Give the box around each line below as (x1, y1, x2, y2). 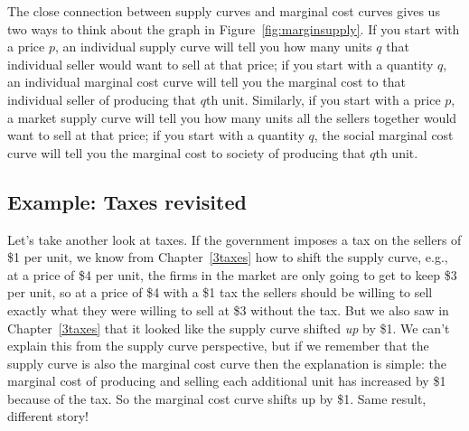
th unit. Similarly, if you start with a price (205, 89, 441, 108)
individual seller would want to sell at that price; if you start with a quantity (7, 54, 434, 73)
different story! (7, 407, 89, 426)
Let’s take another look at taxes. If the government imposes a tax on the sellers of (7, 230, 462, 248)
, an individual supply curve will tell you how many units (54, 37, 372, 56)
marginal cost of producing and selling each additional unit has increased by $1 (7, 371, 446, 390)
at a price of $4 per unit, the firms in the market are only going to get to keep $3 (7, 265, 457, 284)
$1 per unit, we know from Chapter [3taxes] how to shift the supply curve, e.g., (7, 248, 448, 267)
